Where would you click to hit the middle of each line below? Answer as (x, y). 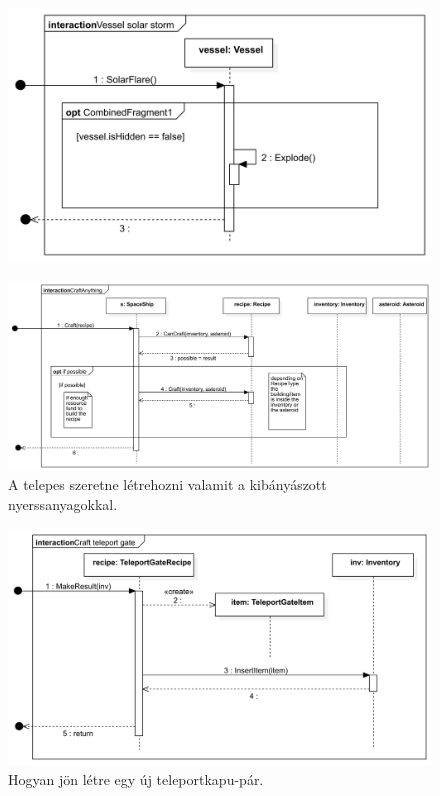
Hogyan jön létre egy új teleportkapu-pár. (136, 778)
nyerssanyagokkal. (63, 504)
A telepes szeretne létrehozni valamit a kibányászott (167, 484)
